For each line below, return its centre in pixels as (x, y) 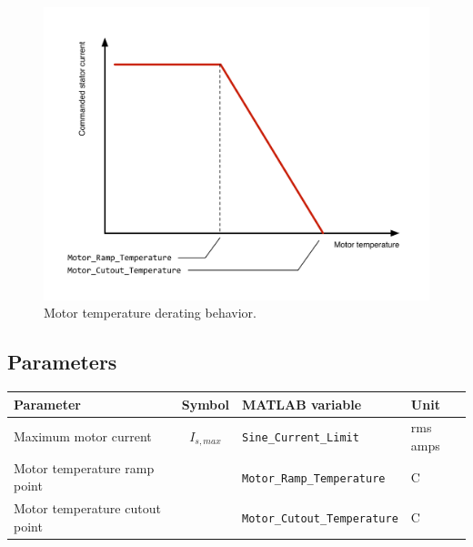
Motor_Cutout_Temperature (320, 519)
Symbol (206, 404)
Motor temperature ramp (84, 467)
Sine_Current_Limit (301, 438)
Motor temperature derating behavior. (150, 313)
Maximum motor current (83, 436)
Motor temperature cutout (87, 508)
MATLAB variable (302, 404)
